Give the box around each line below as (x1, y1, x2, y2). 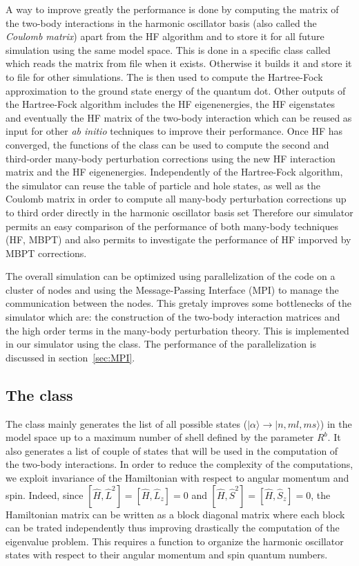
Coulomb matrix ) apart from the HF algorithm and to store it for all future (6, 29, 324, 44)
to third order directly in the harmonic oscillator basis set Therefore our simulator (6, 205, 353, 219)
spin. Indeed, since (6, 487, 84, 502)
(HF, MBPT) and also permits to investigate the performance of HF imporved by (6, 232, 351, 247)
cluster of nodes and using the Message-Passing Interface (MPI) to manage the (6, 282, 339, 296)
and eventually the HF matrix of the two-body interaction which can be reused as (6, 110, 352, 124)
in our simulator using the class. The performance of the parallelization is (6, 337, 317, 351)
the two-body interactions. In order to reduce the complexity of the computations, (6, 457, 353, 471)
